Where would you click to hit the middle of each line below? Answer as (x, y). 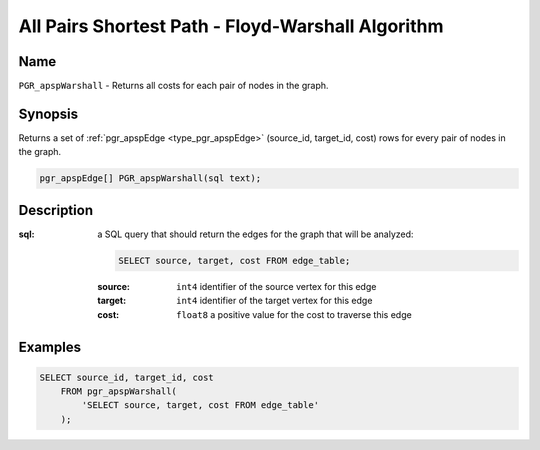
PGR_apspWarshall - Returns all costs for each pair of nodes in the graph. (173, 86)
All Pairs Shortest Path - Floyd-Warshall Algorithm (231, 26)
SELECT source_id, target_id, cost (126, 377)
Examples (50, 347)
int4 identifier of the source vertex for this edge (276, 286)
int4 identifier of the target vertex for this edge (274, 301)
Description (56, 210)
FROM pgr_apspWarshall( (118, 391)
